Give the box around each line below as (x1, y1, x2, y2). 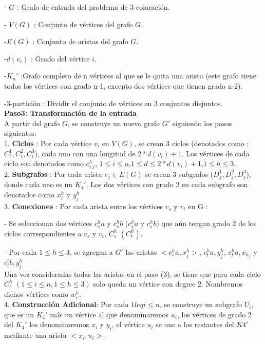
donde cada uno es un (4, 179, 73, 190)
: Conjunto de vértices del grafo (33, 18, 133, 29)
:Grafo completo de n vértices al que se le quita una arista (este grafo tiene (21, 70, 256, 81)
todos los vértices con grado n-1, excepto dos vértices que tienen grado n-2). (4, 80, 243, 91)
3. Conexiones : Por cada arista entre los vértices (4, 200, 163, 211)
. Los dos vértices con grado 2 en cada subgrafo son (86, 179, 248, 190)
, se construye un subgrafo (159, 299, 242, 310)
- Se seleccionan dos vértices (4, 218, 92, 229)
